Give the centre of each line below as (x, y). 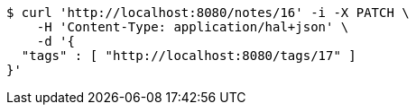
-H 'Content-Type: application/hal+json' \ (193, 27)
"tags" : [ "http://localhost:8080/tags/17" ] (189, 56)
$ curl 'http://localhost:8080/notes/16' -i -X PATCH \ (208, 13)
